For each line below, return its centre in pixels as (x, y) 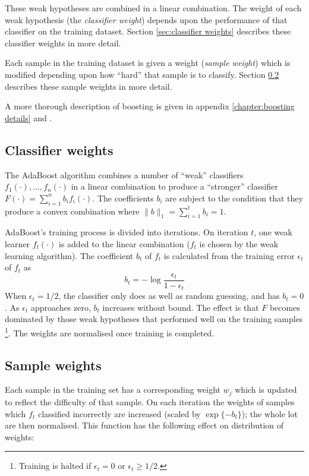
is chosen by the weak (239, 243)
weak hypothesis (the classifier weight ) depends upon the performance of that (146, 19)
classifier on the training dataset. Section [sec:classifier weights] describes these (148, 31)
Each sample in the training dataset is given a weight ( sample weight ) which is (148, 63)
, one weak (273, 232)
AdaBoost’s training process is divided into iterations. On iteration (127, 232)
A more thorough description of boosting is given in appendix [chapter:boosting (150, 106)
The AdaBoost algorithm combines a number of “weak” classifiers (124, 174)
